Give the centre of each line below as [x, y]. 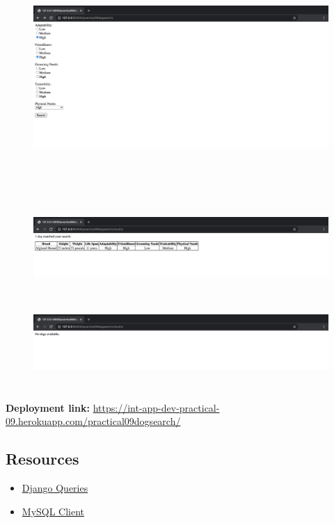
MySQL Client [53, 511]
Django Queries [55, 487]
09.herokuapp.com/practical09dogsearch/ [93, 421]
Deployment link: [48, 407]
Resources [42, 459]
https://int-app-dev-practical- [156, 407]
